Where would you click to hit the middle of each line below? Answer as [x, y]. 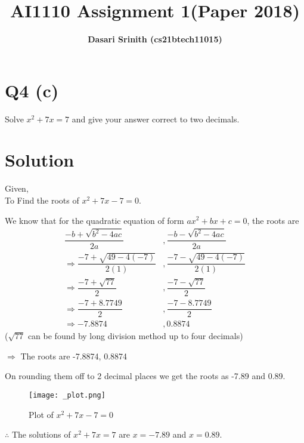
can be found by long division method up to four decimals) [135, 336]
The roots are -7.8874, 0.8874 [74, 356]
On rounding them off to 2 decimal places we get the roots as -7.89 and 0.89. [145, 376]
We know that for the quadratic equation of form [94, 220]
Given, [17, 188]
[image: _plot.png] [67, 395]
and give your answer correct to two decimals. [156, 119]
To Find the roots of [42, 200]
